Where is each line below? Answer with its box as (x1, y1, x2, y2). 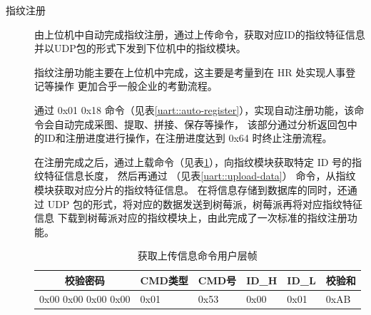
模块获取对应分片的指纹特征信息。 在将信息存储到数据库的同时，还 (34, 182, 347, 197)
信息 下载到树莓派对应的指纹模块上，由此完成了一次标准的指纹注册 (34, 210, 347, 225)
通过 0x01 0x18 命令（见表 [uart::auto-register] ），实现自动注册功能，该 (34, 102, 355, 117)
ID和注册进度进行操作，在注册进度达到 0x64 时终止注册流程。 (44, 130, 332, 145)
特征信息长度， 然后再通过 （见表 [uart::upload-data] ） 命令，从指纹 (44, 168, 356, 183)
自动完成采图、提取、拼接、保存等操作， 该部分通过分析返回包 (54, 116, 347, 131)
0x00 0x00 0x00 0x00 (39, 291, 131, 306)
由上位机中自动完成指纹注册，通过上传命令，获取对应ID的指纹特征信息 (34, 26, 365, 41)
